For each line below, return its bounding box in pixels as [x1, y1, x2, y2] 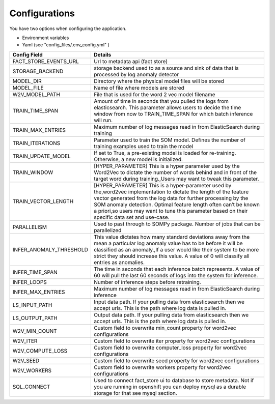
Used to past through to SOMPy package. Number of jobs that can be [93, 220, 261, 227]
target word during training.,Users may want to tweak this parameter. [93, 175, 259, 182]
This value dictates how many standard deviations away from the [93, 233, 250, 240]
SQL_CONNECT [12, 383, 50, 390]
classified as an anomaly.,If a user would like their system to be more [93, 246, 259, 253]
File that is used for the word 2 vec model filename [93, 91, 216, 98]
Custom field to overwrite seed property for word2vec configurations [93, 357, 260, 364]
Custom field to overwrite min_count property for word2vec [93, 324, 236, 331]
